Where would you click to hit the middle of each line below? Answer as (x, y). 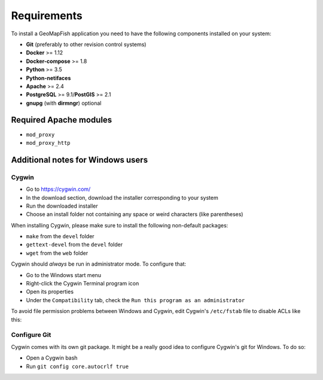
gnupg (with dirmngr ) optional (64, 103)
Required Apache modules (62, 120)
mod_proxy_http (48, 143)
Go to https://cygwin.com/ (58, 189)
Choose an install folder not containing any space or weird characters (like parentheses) (135, 214)
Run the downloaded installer (62, 206)
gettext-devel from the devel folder (74, 245)
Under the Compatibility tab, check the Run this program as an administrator (135, 300)
